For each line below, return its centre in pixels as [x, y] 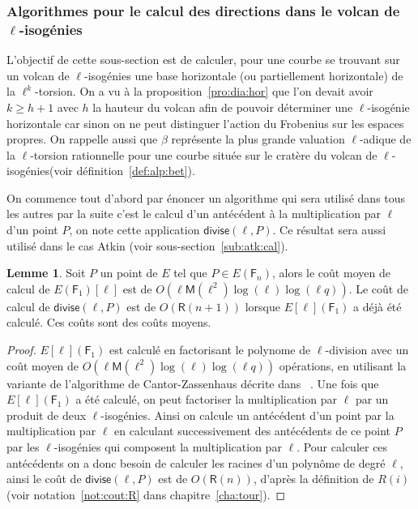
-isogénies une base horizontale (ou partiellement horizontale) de [244, 75]
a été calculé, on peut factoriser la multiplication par [206, 399]
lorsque [262, 306]
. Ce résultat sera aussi [329, 230]
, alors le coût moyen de [331, 273]
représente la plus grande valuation [258, 139]
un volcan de [38, 75]
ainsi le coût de [44, 479]
